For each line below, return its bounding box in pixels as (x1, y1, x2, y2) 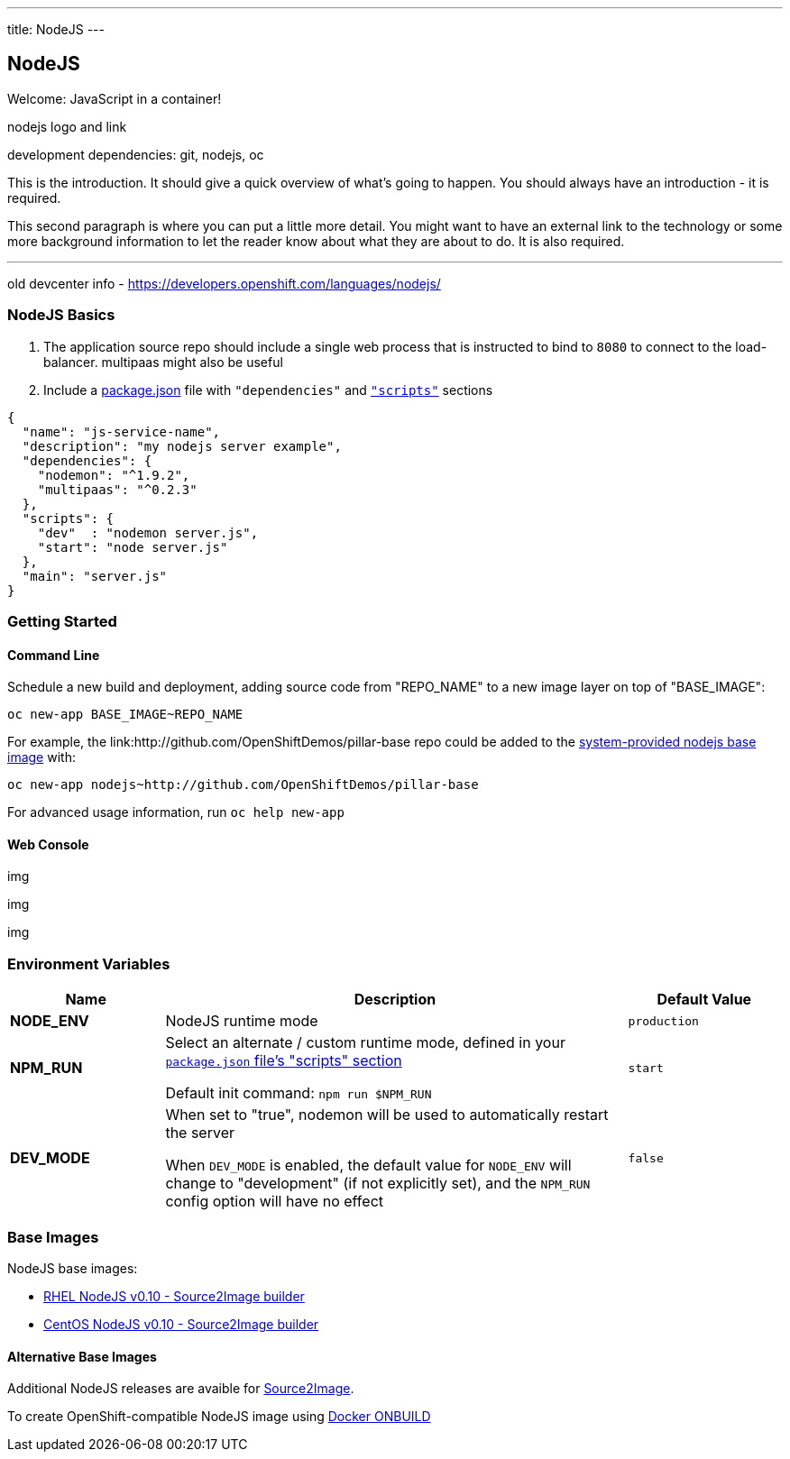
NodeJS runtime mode (165, 1012, 318, 1031)
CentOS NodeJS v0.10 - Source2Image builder (43, 1316, 319, 1332)
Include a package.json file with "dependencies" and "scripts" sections (43, 381, 493, 398)
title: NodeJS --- (7, 22, 105, 37)
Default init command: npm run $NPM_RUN (165, 1084, 432, 1103)
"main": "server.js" (22, 568, 168, 583)
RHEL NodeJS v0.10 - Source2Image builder (43, 1288, 305, 1304)
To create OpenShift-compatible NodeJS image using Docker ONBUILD (7, 1409, 431, 1425)
